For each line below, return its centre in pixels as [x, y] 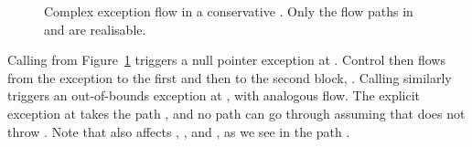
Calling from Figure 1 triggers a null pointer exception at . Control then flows [226, 60]
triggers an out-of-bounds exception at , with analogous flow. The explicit [214, 95]
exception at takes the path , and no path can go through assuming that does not [236, 113]
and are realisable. [95, 29]
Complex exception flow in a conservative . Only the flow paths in [229, 11]
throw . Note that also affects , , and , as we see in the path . [179, 131]
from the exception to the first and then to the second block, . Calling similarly [230, 77]
